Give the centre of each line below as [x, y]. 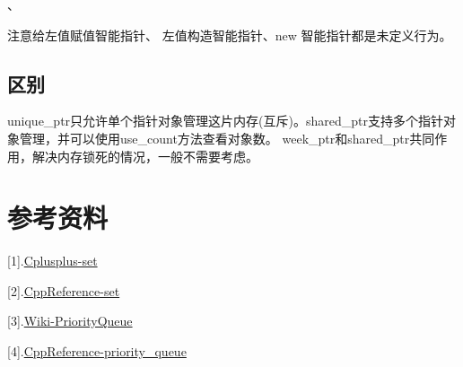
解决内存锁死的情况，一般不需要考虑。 [145, 156]
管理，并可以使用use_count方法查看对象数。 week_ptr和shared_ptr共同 [227, 138]
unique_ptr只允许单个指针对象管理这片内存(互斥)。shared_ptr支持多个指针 [225, 121]
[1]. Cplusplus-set [52, 261]
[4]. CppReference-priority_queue [97, 351]
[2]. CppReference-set [64, 290]
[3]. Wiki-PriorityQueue [70, 321]
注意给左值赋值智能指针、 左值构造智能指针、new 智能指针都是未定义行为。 [230, 35]
